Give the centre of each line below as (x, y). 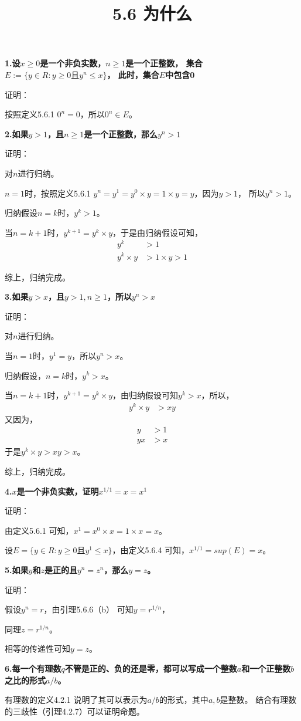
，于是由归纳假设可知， (158, 232)
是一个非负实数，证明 (58, 491)
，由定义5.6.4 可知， (151, 550)
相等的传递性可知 (37, 649)
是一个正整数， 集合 (164, 63)
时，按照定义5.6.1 (58, 193)
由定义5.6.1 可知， (39, 530)
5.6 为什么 (152, 13)
